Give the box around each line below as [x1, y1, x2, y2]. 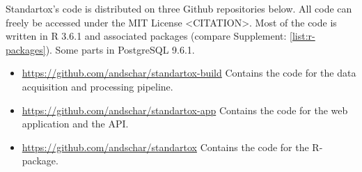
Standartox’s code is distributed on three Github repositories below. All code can [6, 1, 352, 15]
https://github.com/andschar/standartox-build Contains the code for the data [22, 65, 356, 80]
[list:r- [290, 29, 315, 43]
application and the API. [22, 116, 129, 131]
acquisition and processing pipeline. [22, 79, 173, 93]
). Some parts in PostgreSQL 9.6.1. [45, 42, 195, 56]
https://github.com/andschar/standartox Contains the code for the [22, 139, 309, 154]
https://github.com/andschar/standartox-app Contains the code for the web [22, 102, 348, 117]
